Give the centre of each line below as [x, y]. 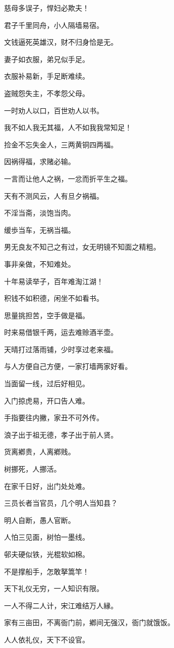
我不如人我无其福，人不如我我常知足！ [68, 127]
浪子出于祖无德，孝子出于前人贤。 [61, 434]
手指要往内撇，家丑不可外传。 [54, 418]
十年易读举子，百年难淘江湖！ [54, 281]
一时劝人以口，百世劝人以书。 [54, 110]
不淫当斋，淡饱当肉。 [40, 213]
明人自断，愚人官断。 [40, 520]
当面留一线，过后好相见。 [47, 383]
